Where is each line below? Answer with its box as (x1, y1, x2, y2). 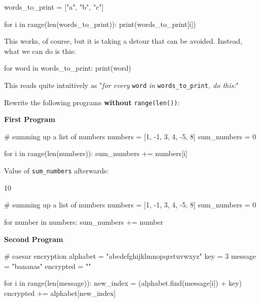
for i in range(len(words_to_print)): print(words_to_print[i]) (4, 18, 196, 29)
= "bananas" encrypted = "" (4, 260, 91, 271)
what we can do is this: (4, 45, 76, 56)
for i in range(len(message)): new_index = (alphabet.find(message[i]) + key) (4, 278, 242, 288)
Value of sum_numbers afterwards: (4, 165, 109, 176)
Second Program (4, 233, 63, 244)
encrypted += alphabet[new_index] (4, 287, 116, 298)
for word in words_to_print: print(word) (4, 63, 131, 73)
